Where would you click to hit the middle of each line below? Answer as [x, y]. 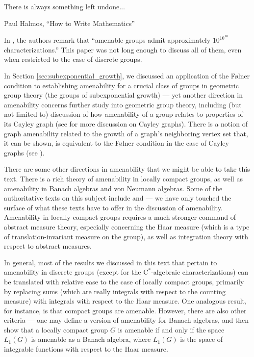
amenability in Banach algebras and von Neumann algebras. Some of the [113, 188]
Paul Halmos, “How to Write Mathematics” [69, 23]
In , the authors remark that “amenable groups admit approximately [107, 40]
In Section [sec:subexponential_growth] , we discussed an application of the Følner [127, 76]
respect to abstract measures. [48, 246]
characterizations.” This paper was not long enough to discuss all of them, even [123, 49]
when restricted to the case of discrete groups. [73, 59]
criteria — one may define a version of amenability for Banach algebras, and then [127, 320]
